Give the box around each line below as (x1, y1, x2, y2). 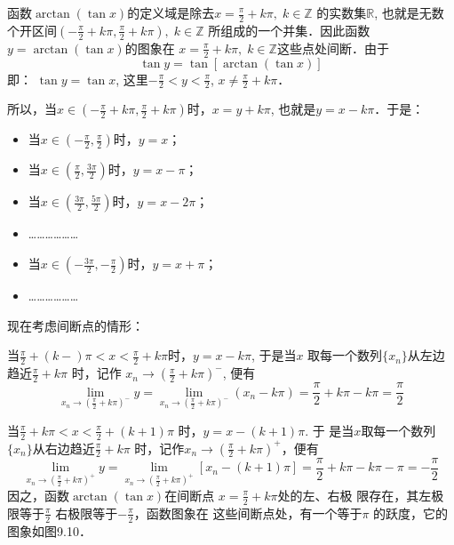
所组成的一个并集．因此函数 (208, 20, 370, 39)
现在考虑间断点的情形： (7, 316, 144, 334)
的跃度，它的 (373, 503, 449, 522)
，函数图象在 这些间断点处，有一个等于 (133, 503, 362, 522)
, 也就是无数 (374, 4, 444, 21)
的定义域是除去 (127, 4, 215, 21)
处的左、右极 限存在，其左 (277, 485, 432, 504)
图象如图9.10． (7, 521, 92, 540)
